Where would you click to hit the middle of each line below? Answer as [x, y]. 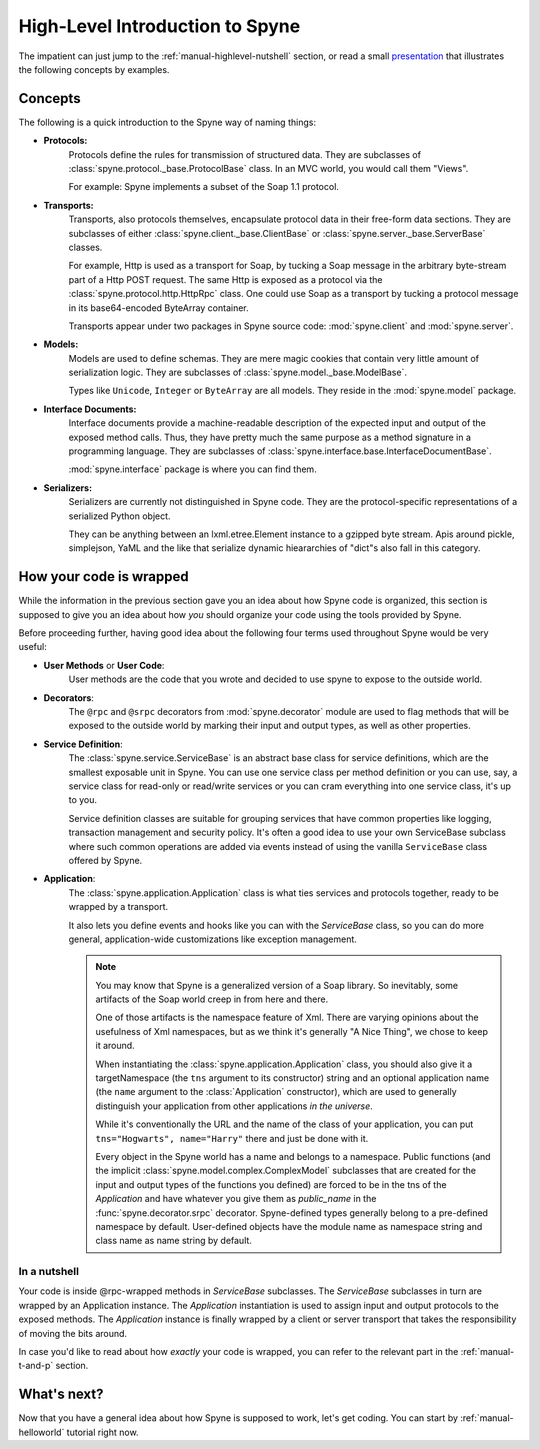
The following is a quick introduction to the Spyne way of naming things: [167, 122]
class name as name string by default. [173, 1241]
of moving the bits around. [73, 1333]
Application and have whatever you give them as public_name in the [236, 1199]
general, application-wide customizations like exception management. [212, 939]
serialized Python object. [119, 516]
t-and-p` [36, 1366]
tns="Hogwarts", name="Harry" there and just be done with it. [232, 1138]
